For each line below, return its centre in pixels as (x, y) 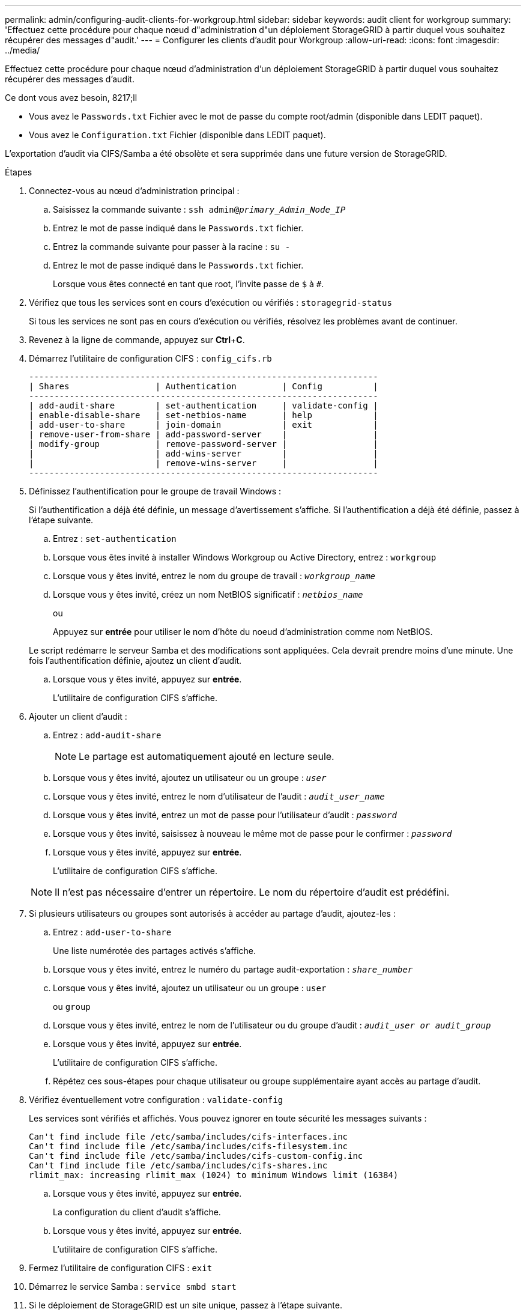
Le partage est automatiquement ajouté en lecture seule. (207, 756)
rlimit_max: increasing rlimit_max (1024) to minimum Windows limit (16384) (214, 1175)
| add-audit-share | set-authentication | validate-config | (204, 405)
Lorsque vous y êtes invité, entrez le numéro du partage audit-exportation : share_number (233, 969)
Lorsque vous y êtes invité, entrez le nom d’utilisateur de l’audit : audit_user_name (219, 796)
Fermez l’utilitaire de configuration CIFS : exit (121, 1268)
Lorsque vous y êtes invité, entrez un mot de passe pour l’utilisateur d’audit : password (225, 815)
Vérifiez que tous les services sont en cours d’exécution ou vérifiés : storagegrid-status (210, 302)
